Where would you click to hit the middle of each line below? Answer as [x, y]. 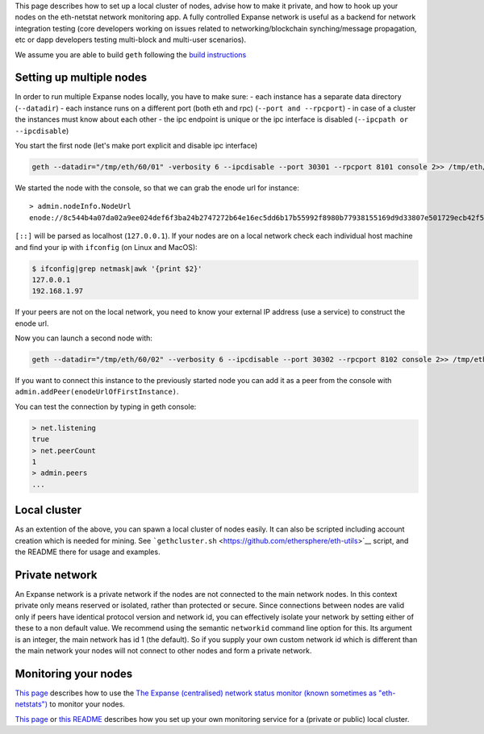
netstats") [31, 704]
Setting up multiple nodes [81, 78]
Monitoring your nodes [74, 674]
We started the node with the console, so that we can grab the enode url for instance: [157, 188]
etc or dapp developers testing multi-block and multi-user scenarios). [130, 40]
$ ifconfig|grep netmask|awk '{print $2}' [117, 269]
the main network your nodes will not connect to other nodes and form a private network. [163, 650]
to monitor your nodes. [87, 704]
